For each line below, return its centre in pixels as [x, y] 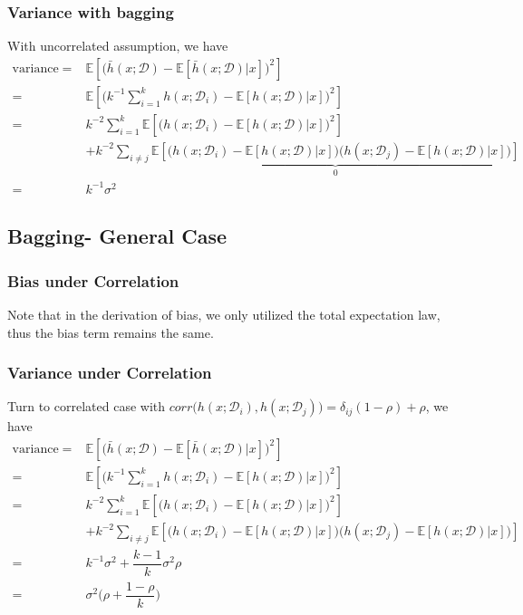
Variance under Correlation [110, 373]
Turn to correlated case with [87, 406]
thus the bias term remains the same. [111, 332]
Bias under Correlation [93, 280]
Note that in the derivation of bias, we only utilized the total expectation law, [224, 314]
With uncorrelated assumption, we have [118, 46]
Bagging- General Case [117, 236]
